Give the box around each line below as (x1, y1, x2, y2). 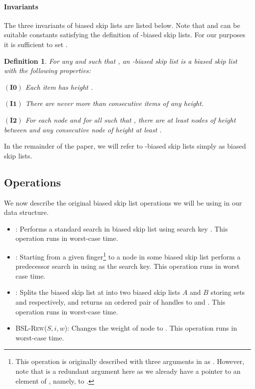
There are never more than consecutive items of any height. (25, 98, 204, 108)
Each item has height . (25, 81, 93, 92)
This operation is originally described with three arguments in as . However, (15, 356, 244, 366)
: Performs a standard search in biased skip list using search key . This (15, 223, 228, 233)
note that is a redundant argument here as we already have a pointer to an (15, 365, 241, 376)
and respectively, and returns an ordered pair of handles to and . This (15, 296, 226, 307)
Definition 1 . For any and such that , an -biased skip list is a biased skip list (4, 55, 237, 66)
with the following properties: (4, 65, 91, 76)
